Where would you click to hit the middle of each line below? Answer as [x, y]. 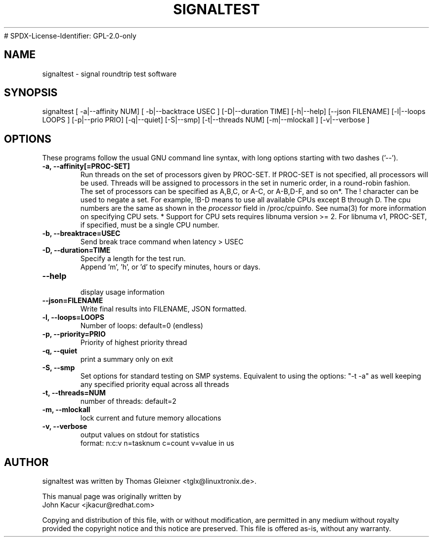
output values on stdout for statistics [140, 435]
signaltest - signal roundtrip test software [109, 74]
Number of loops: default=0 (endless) [142, 326]
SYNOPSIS [31, 93]
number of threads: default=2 [128, 401]
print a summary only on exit [127, 359]
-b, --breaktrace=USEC [81, 233]
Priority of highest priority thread [134, 343]
